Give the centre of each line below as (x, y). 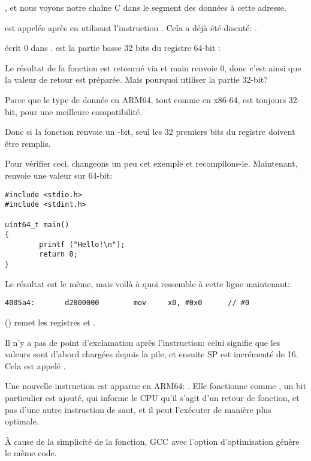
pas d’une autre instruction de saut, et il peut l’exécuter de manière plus (138, 409)
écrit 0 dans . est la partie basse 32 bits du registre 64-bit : (113, 48)
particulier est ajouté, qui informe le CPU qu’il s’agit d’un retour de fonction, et (152, 397)
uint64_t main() (37, 225)
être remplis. (28, 143)
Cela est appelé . (35, 365)
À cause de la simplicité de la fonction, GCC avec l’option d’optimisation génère (152, 441)
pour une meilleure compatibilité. (81, 111)
